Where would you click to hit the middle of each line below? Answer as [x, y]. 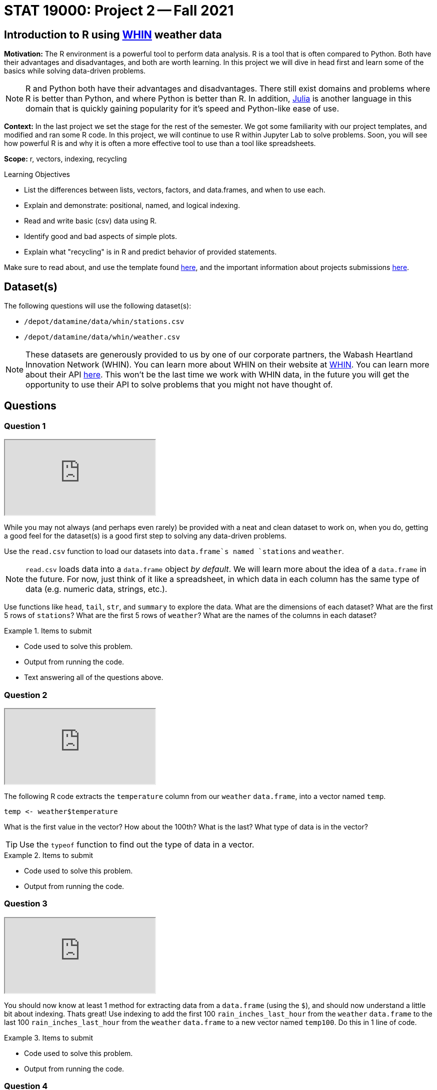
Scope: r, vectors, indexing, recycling [65, 159]
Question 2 [26, 695]
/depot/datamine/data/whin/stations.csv [104, 322]
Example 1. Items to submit [48, 631]
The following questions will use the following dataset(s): [98, 306]
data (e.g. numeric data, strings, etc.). [96, 589]
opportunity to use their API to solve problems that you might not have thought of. [179, 385]
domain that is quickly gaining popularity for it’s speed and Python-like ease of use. [182, 109]
